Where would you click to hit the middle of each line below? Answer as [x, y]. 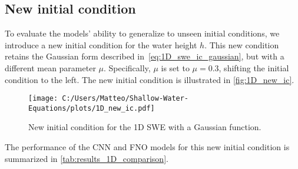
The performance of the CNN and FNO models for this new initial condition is [147, 147]
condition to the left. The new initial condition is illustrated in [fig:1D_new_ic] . [150, 79]
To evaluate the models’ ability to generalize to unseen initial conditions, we [142, 33]
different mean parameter [50, 67]
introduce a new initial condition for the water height [101, 44]
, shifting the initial [254, 67]
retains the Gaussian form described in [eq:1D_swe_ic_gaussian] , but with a [145, 56]
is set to [175, 67]
